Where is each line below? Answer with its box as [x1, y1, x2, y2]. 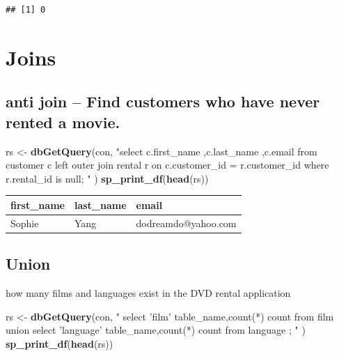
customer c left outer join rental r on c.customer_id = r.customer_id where [6, 157, 329, 172]
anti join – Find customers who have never [6, 91, 320, 112]
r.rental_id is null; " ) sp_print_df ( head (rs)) [6, 171, 209, 185]
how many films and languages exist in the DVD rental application [6, 285, 291, 300]
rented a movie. [6, 111, 120, 132]
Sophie [10, 215, 39, 230]
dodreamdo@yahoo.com [136, 215, 237, 230]
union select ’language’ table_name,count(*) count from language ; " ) [6, 323, 306, 337]
